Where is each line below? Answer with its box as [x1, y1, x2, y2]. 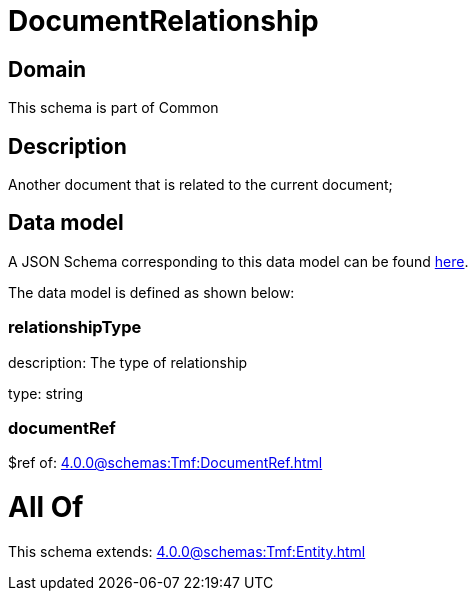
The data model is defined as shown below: [8, 283, 295, 301]
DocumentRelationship [8, 4, 319, 38]
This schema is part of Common [8, 99, 219, 117]
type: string [8, 384, 84, 402]
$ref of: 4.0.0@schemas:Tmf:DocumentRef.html [8, 454, 323, 472]
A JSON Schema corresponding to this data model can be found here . [8, 252, 469, 270]
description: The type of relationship [8, 353, 248, 371]
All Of [8, 490, 84, 525]
